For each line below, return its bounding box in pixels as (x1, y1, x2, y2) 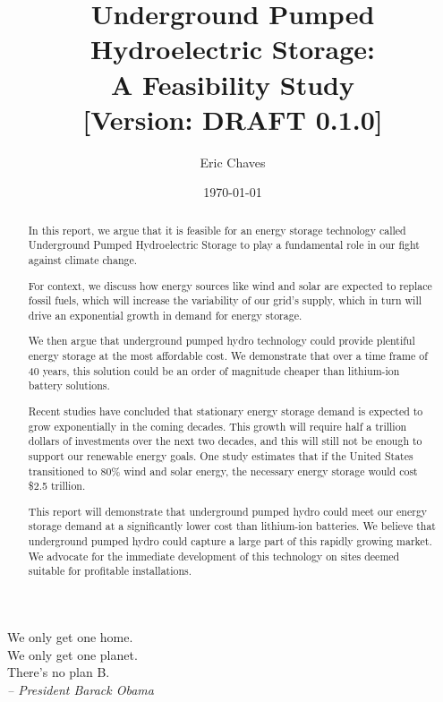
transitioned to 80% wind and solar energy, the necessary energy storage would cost (28, 463, 418, 478)
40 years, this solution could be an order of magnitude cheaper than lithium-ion (28, 363, 400, 378)
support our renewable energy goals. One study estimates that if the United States (28, 448, 413, 463)
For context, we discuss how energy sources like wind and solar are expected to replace (28, 278, 432, 293)
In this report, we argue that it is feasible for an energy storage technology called (28, 222, 406, 237)
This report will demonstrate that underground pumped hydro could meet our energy (28, 503, 428, 518)
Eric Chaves (200, 152, 266, 171)
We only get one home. (7, 628, 133, 646)
